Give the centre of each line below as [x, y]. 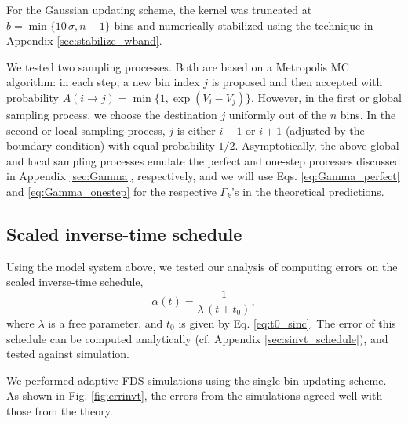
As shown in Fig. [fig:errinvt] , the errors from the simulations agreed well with [195, 395]
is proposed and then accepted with [297, 82]
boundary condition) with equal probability [111, 145]
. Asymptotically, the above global [317, 145]
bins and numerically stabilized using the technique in [244, 25]
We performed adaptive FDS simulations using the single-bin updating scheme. [197, 380]
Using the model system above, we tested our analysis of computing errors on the [202, 266]
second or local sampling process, [86, 130]
